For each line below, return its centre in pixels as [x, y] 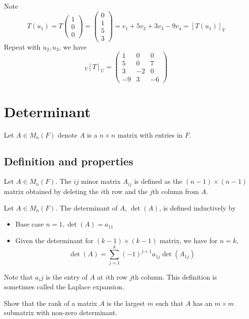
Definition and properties [69, 161]
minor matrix [101, 181]
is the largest [126, 303]
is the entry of [67, 277]
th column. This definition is [174, 277]
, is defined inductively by [197, 207]
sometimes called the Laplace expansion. [64, 287]
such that [169, 303]
